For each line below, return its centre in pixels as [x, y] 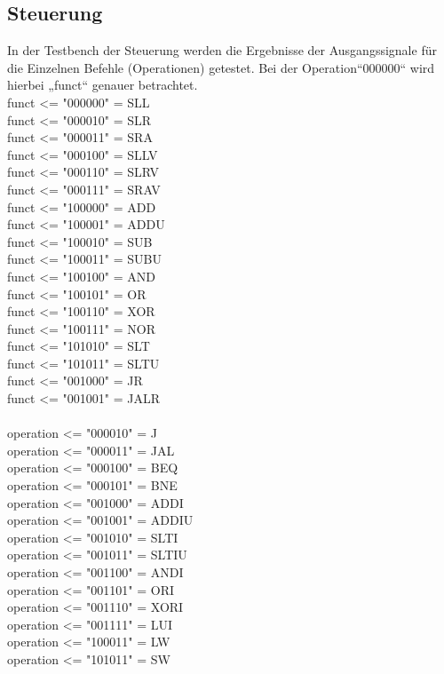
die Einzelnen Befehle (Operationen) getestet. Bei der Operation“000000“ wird [221, 67]
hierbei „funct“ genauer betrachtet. [103, 85]
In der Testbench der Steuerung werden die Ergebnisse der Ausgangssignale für [222, 50]
